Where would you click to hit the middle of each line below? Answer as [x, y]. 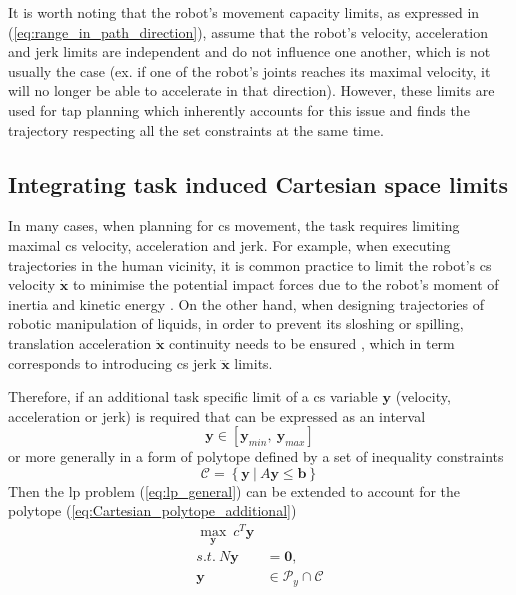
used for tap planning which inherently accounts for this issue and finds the [239, 109]
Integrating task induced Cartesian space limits [258, 183]
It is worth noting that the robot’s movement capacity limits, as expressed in [244, 12]
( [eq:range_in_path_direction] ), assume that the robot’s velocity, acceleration [248, 31]
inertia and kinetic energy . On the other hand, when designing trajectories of [246, 303]
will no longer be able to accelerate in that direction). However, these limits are [251, 90]
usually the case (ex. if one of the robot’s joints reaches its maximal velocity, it [249, 70]
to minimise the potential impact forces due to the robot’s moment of [285, 284]
